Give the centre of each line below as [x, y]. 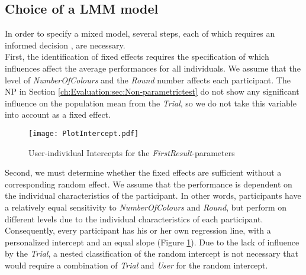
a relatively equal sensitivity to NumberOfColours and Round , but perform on [146, 207]
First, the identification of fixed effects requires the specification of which [137, 56]
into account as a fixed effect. [58, 114]
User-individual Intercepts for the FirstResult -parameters [132, 152]
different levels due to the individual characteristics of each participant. [134, 219]
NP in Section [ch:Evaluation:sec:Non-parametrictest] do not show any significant [152, 91]
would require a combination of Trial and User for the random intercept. [136, 265]
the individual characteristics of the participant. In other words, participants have [153, 195]
